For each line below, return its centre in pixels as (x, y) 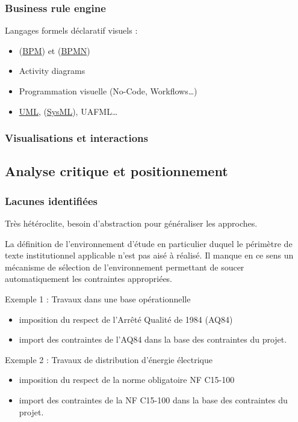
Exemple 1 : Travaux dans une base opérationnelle (98, 299)
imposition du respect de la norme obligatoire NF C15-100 (127, 380)
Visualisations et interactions (76, 138)
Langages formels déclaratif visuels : (71, 30)
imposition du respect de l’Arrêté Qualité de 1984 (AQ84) (126, 319)
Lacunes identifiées (51, 200)
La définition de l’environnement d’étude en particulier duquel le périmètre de (149, 243)
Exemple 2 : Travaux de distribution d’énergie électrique (109, 359)
